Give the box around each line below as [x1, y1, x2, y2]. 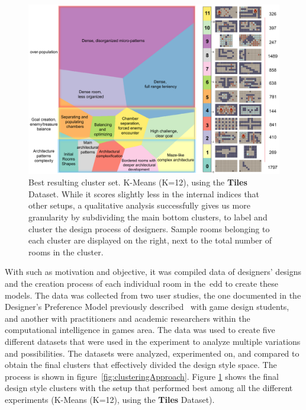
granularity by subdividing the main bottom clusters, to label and [28, 211, 268, 223]
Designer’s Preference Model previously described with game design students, [5, 300, 289, 313]
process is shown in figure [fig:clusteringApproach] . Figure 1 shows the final [5, 370, 279, 382]
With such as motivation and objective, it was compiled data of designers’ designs [5, 265, 302, 278]
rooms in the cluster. [28, 245, 104, 258]
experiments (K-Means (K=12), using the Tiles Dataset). [5, 393, 215, 405]
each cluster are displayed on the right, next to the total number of [28, 234, 272, 246]
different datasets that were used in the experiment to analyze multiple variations [5, 335, 301, 348]
